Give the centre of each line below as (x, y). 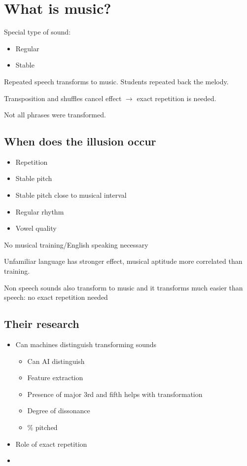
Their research (42, 324)
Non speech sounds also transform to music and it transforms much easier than (123, 287)
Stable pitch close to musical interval (71, 195)
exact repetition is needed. (176, 98)
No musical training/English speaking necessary (76, 244)
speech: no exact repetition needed (56, 297)
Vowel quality (36, 228)
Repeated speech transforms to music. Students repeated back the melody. (116, 81)
